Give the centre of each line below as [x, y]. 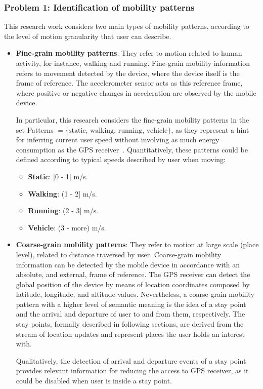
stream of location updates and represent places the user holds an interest [130, 334]
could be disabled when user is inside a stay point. [94, 381]
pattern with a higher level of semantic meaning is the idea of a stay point [131, 304]
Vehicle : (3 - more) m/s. [67, 227]
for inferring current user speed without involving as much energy [118, 140]
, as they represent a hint [210, 129]
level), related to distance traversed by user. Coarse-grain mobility [119, 254]
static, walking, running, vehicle [118, 130]
